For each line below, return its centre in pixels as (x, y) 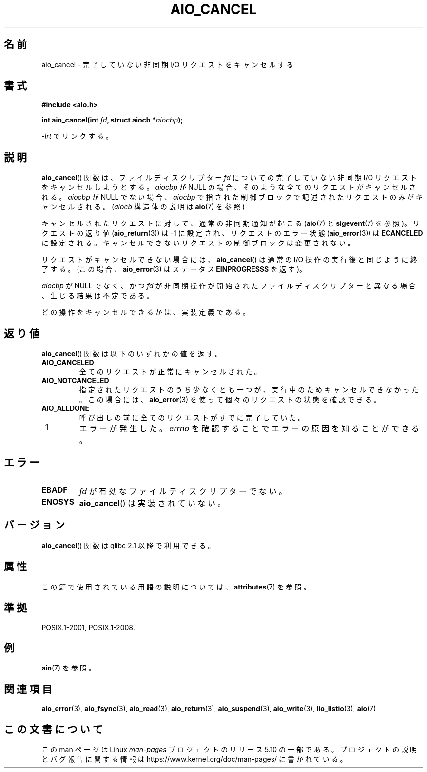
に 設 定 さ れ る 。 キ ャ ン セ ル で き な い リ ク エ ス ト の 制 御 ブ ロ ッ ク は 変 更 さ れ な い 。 (198, 243)
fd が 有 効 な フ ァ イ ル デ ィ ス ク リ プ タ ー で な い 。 (183, 491)
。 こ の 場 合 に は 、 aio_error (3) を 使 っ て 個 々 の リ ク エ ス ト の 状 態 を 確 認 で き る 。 (230, 400)
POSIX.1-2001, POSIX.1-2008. (88, 627)
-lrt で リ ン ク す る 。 (77, 136)
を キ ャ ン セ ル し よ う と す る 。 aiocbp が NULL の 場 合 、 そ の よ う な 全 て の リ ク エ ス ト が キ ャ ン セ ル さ (229, 187)
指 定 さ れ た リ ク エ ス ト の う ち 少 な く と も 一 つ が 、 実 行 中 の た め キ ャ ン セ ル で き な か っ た (249, 390)
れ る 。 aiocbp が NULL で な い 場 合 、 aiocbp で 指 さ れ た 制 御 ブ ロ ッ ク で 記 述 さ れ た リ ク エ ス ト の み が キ (232, 197)
